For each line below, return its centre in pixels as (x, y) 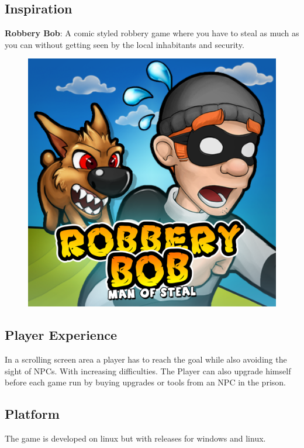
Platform (32, 414)
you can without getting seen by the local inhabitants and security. (125, 44)
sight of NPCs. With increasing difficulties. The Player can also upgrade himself (148, 371)
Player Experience (61, 335)
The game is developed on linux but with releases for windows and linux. (135, 438)
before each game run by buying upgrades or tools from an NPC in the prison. (145, 382)
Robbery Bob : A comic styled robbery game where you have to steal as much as (152, 33)
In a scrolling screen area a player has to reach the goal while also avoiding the (146, 359)
